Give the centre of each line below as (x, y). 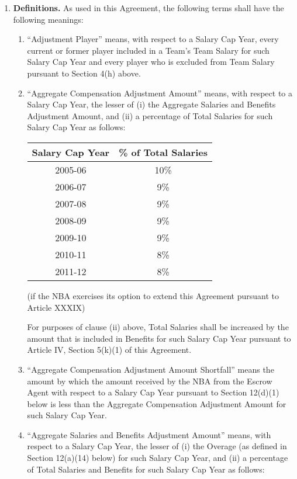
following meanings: (48, 19)
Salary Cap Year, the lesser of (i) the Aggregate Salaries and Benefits (151, 104)
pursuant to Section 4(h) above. (84, 73)
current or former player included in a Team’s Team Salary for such (148, 50)
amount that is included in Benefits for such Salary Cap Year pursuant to (159, 338)
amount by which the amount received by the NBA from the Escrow (150, 381)
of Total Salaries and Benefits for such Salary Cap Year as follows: (146, 469)
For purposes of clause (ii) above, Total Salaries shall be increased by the (158, 327)
